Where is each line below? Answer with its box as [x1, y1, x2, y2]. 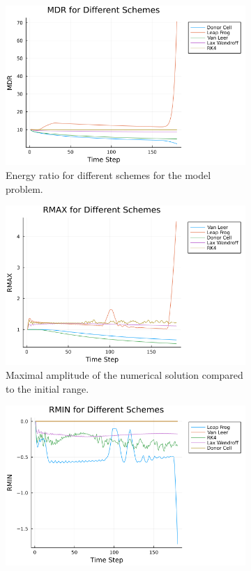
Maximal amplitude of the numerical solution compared [6, 368, 243, 382]
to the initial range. [6, 381, 89, 396]
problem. [6, 181, 43, 196]
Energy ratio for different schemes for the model [6, 167, 211, 182]
